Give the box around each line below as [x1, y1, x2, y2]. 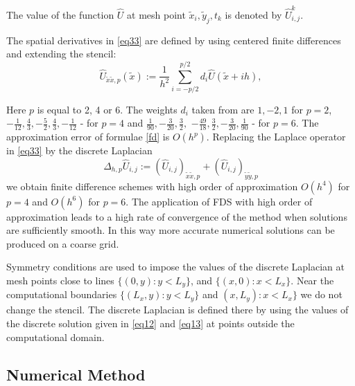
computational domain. [6, 329, 105, 344]
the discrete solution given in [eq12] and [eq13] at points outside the [6, 316, 295, 331]
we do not [300, 287, 343, 302]
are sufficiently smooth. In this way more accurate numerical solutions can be [6, 223, 335, 237]
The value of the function [6, 7, 114, 21]
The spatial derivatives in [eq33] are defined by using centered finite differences [6, 33, 341, 47]
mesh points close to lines [6, 273, 114, 288]
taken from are [191, 102, 254, 116]
